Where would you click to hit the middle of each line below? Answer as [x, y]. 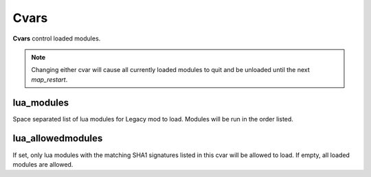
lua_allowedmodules [58, 138]
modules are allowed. [43, 164]
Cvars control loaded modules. [57, 38]
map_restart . [49, 80]
